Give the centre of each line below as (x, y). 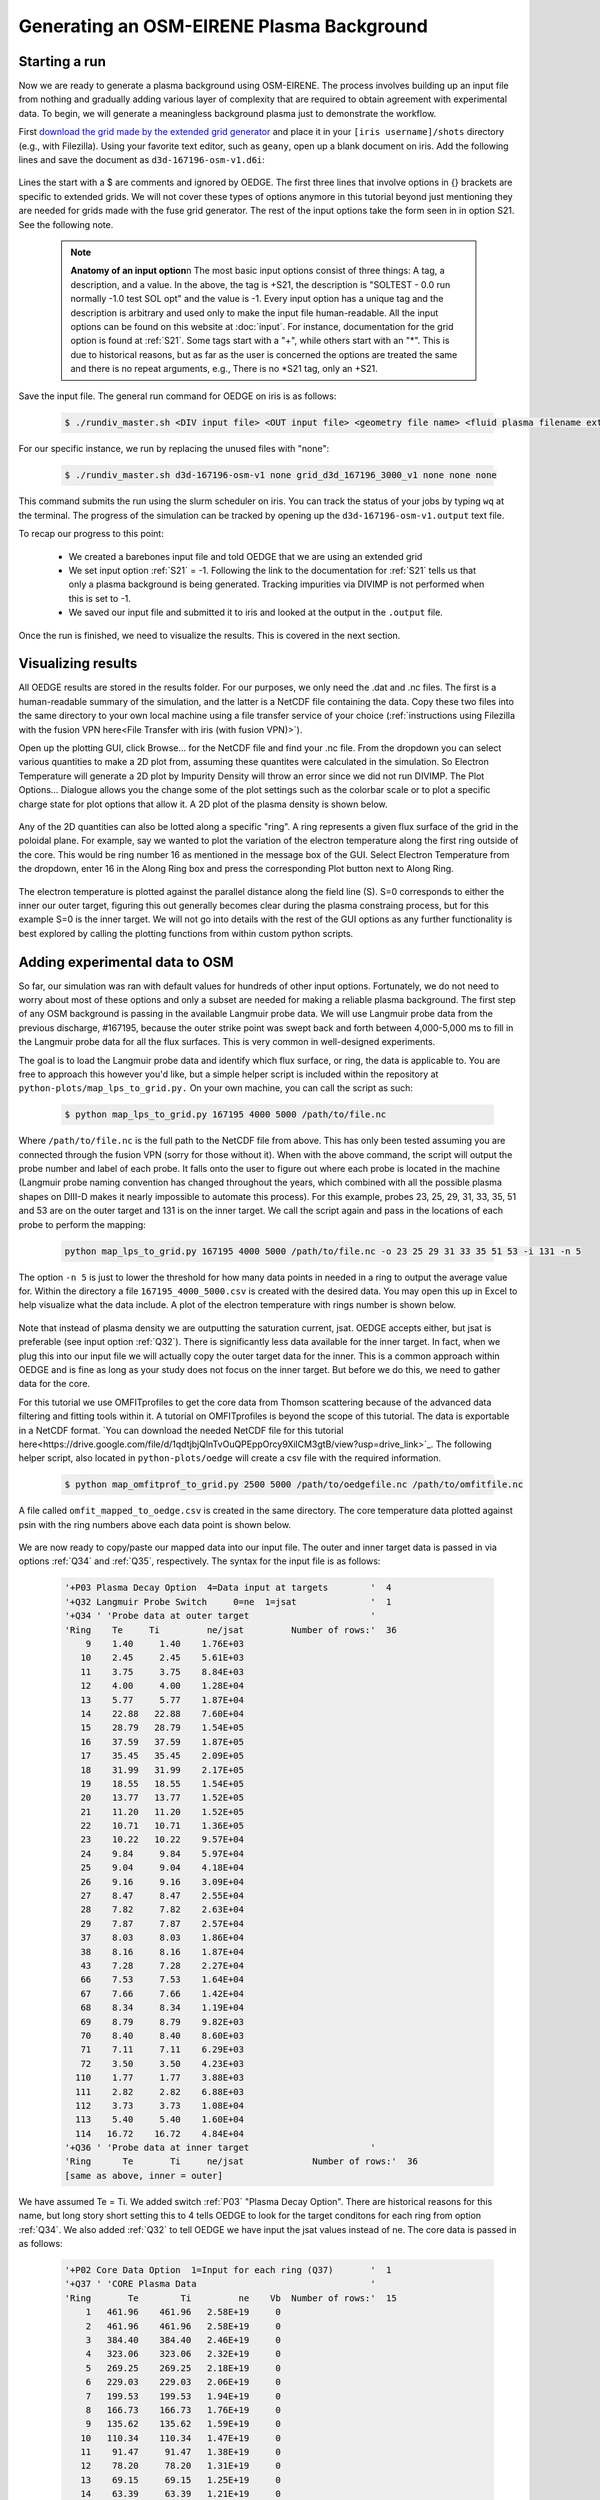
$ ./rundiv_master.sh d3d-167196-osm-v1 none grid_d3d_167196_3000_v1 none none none (280, 475)
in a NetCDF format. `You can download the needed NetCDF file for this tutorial (181, 1430)
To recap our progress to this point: (91, 534)
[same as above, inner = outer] (144, 2175)
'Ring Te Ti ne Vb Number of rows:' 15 (230, 2298)
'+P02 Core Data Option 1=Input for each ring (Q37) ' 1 (228, 2269)
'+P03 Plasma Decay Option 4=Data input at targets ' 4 (228, 1588)
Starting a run (62, 61)
